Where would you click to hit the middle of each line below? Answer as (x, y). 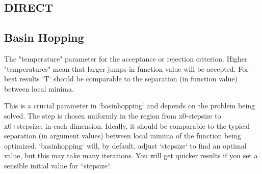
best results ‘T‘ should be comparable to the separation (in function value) (121, 79)
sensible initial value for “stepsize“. (58, 165)
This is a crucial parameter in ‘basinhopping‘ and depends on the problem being (130, 106)
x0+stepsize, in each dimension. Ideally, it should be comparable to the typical (127, 125)
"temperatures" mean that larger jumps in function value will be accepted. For (126, 68)
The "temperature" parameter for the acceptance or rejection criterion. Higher (126, 58)
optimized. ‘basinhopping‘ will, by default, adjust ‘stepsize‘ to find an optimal (125, 145)
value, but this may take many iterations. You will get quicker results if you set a (131, 155)
